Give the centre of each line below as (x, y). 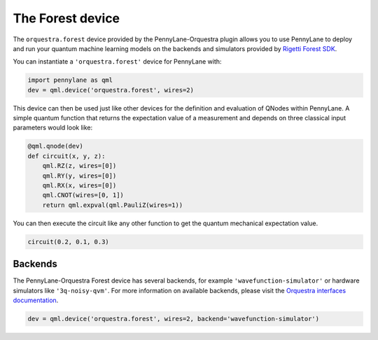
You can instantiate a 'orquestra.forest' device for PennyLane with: (117, 62)
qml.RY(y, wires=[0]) (79, 176)
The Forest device (66, 18)
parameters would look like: (53, 128)
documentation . (36, 300)
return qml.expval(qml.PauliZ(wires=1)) (113, 205)
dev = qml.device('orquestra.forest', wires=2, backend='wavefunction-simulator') (174, 319)
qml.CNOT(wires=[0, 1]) (83, 195)
